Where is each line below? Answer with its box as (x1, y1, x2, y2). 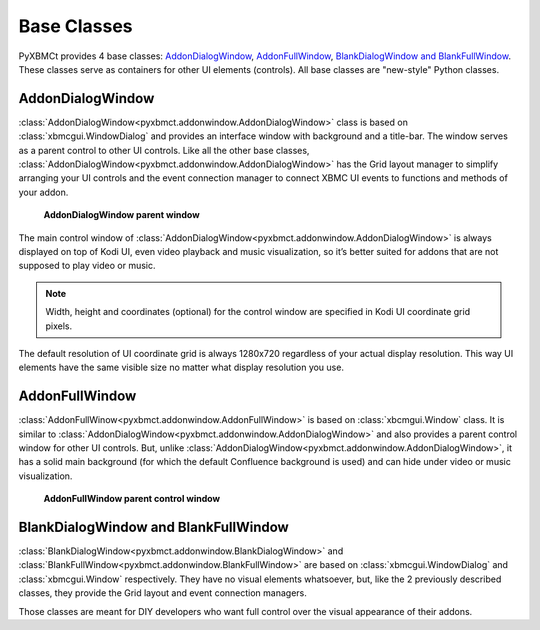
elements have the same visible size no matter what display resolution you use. (18, 361, 345, 374)
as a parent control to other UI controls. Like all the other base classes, (18, 144, 310, 156)
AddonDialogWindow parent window (43, 209, 200, 221)
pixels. (45, 320, 73, 332)
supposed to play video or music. (18, 260, 156, 272)
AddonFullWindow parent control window (43, 493, 220, 505)
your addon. (18, 186, 69, 198)
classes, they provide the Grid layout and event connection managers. (18, 587, 307, 599)
